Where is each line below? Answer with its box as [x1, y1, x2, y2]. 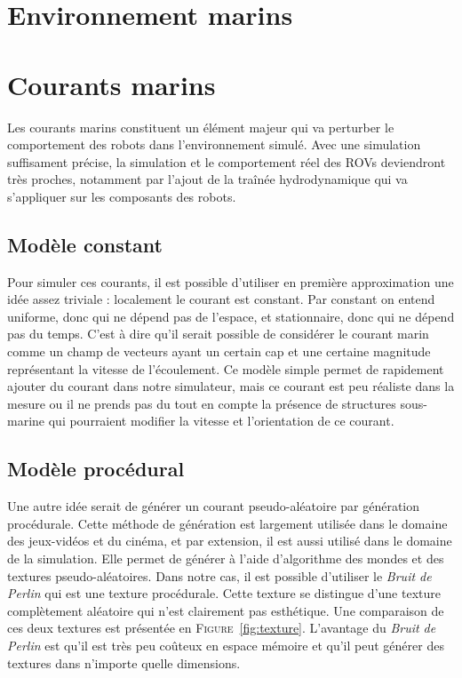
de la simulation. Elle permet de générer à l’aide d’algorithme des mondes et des [7, 549, 444, 567]
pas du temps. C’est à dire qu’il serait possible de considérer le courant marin [7, 324, 429, 343]
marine [7, 411, 45, 430]
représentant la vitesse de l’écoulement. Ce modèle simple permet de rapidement [7, 359, 444, 378]
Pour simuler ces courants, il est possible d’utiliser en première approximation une [7, 272, 454, 291]
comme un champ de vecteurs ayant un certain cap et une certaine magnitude [7, 342, 431, 361]
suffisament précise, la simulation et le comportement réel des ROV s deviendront [7, 152, 446, 171]
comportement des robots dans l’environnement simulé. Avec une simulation [7, 135, 421, 154]
